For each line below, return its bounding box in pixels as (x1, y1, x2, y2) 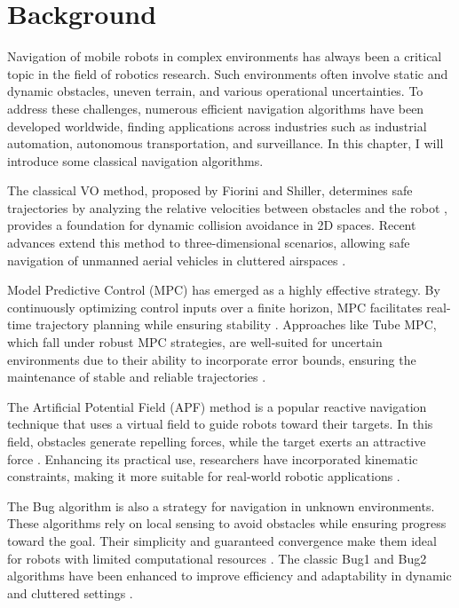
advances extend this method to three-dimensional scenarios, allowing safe (7, 233, 410, 252)
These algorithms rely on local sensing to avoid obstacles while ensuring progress (7, 514, 447, 533)
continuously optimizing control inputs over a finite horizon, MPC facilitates (7, 297, 423, 316)
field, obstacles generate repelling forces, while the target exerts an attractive (7, 432, 426, 450)
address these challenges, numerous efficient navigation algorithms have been (7, 99, 424, 117)
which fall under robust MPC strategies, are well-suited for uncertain (7, 333, 383, 351)
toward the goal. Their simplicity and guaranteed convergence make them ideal (7, 531, 437, 549)
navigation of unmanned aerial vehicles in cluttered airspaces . (7, 250, 346, 269)
